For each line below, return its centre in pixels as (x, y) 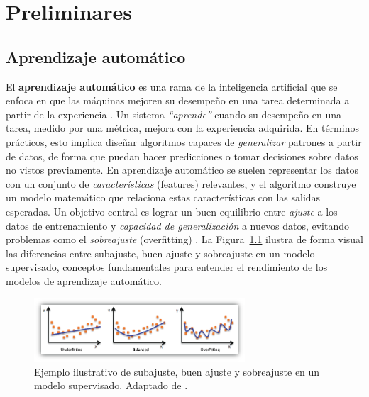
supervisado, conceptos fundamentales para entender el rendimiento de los (167, 267)
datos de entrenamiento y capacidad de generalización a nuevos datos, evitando (178, 225)
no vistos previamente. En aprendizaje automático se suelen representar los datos (182, 170)
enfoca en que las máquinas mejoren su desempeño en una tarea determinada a (178, 100)
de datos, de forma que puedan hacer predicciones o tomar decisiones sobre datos (182, 156)
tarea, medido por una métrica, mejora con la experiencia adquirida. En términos (182, 128)
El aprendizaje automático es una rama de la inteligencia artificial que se (172, 86)
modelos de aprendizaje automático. (84, 280)
